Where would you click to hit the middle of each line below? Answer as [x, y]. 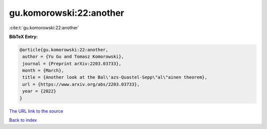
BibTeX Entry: [23, 37]
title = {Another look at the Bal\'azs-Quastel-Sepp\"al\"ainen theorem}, [115, 77]
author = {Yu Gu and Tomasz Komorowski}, [73, 57]
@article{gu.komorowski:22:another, [64, 50]
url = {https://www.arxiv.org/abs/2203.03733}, [81, 84]
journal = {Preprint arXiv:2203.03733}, [72, 64]
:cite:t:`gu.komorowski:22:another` [44, 28]
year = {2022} [39, 91]
